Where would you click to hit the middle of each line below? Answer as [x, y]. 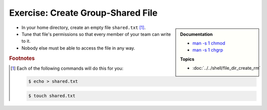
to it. [26, 41]
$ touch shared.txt [52, 96]
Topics [187, 59]
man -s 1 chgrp [208, 50]
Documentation [197, 34]
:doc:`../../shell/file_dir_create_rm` [226, 68]
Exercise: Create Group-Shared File [83, 13]
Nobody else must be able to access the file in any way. [78, 48]
